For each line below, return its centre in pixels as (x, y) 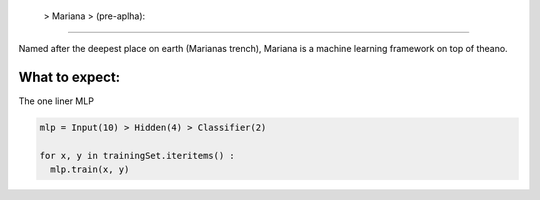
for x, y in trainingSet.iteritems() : (137, 156)
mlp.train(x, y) (90, 169)
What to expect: (69, 77)
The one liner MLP (56, 101)
